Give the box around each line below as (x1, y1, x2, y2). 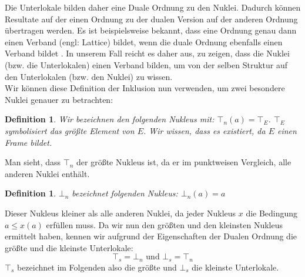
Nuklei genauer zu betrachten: (5, 93, 113, 105)
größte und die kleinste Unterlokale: (5, 241, 133, 253)
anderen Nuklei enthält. (5, 167, 90, 179)
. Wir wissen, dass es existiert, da (143, 124, 266, 136)
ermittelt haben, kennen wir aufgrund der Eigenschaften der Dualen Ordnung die (5, 230, 297, 242)
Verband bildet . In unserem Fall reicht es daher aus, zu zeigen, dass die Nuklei (5, 47, 290, 59)
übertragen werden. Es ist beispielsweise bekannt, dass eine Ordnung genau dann (5, 24, 297, 36)
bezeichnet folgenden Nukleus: (72, 187, 178, 199)
